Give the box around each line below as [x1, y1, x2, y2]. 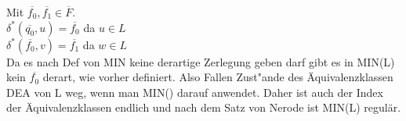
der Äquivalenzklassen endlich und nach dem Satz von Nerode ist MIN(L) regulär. [6, 99, 401, 116]
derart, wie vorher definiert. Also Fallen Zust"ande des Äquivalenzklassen [42, 69, 393, 85]
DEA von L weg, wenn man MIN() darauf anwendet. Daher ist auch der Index [6, 84, 383, 100]
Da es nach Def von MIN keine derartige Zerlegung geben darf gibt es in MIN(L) [6, 53, 395, 69]
